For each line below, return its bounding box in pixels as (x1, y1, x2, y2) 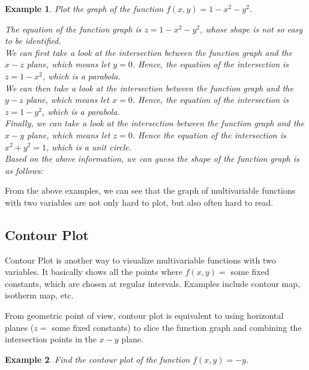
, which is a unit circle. (46, 140, 131, 153)
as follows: (5, 164, 44, 176)
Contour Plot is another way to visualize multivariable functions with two (5, 253, 276, 266)
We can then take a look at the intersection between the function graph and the (5, 81, 293, 94)
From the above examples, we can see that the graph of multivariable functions (5, 184, 296, 197)
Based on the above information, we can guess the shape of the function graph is (5, 152, 299, 165)
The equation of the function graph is (5, 22, 142, 35)
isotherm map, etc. (5, 289, 74, 301)
